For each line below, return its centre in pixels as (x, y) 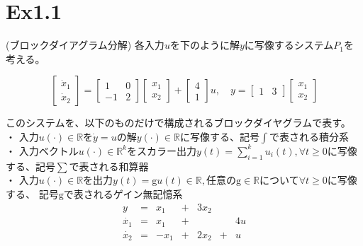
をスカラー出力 (162, 150)
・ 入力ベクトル (42, 150)
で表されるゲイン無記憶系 (123, 193)
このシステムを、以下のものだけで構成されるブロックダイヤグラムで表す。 (178, 123)
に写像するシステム (289, 45)
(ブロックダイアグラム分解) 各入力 (85, 45)
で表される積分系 (309, 136)
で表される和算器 (109, 166)
